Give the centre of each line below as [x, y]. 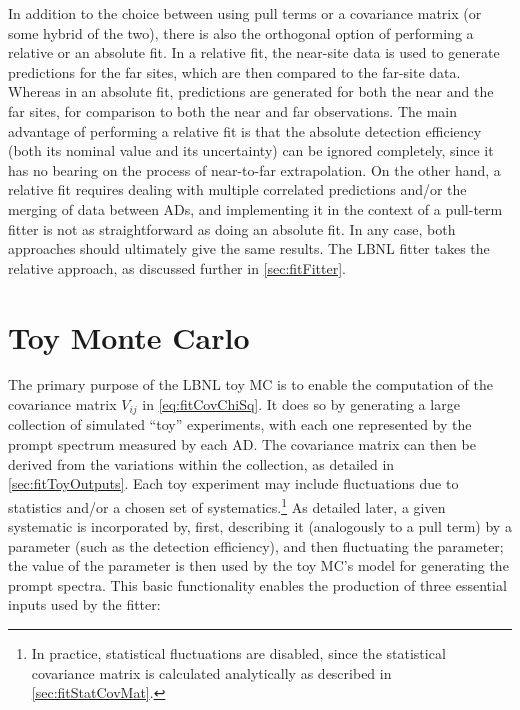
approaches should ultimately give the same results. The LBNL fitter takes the [249, 248]
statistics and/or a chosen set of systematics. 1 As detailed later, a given [227, 505]
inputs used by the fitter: [84, 604]
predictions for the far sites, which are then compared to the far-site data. [234, 71]
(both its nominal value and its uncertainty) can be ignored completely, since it [251, 150]
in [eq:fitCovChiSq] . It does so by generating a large [301, 404]
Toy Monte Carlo [129, 336]
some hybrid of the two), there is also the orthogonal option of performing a [241, 32]
